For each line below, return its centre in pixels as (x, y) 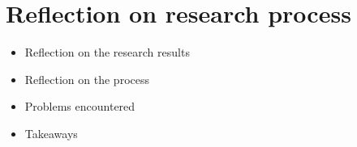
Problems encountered (80, 106)
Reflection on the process (87, 79)
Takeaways (51, 133)
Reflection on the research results (107, 52)
